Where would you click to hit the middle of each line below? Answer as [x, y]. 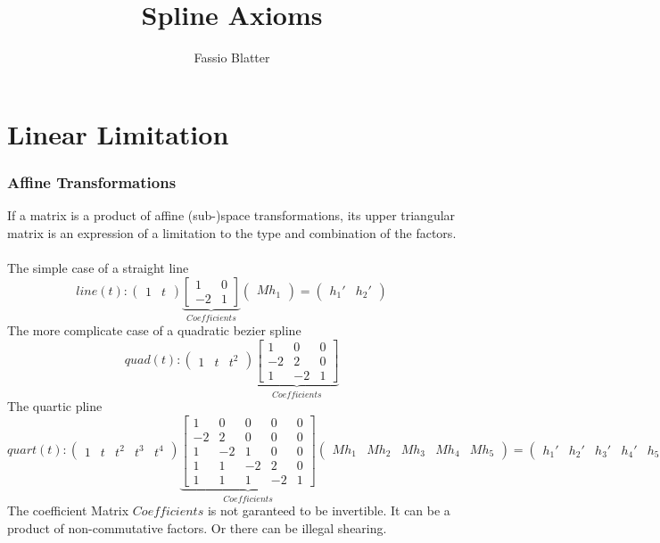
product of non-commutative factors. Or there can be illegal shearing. [197, 527]
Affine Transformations [92, 181]
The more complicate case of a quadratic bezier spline [154, 329]
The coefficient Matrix [68, 510]
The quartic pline [55, 406]
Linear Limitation [118, 133]
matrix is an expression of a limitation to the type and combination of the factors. [232, 232]
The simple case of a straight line [98, 267]
